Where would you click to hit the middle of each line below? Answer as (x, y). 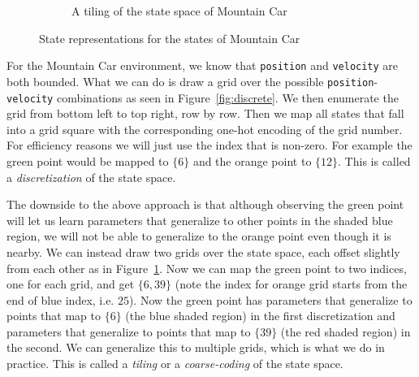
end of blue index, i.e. (60, 299)
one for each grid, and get (71, 284)
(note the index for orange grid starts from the (291, 284)
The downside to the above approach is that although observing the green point (205, 204)
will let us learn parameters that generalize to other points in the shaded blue (200, 220)
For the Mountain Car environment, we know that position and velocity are (203, 65)
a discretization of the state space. (91, 177)
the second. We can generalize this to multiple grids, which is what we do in (196, 347)
